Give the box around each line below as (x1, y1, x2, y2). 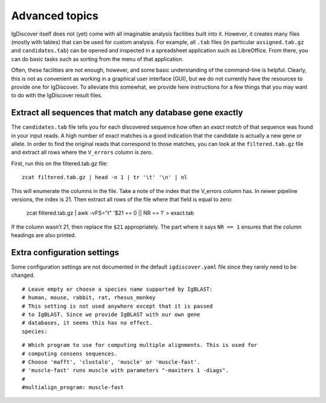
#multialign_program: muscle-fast (22, 384, 124, 391)
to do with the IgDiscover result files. (11, 92, 103, 99)
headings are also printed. (11, 232, 77, 239)
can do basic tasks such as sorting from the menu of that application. (11, 55, 184, 63)
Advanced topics (11, 9, 99, 22)
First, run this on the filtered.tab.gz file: (11, 160, 108, 167)
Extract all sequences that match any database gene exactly (11, 107, 243, 118)
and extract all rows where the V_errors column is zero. (11, 148, 153, 156)
